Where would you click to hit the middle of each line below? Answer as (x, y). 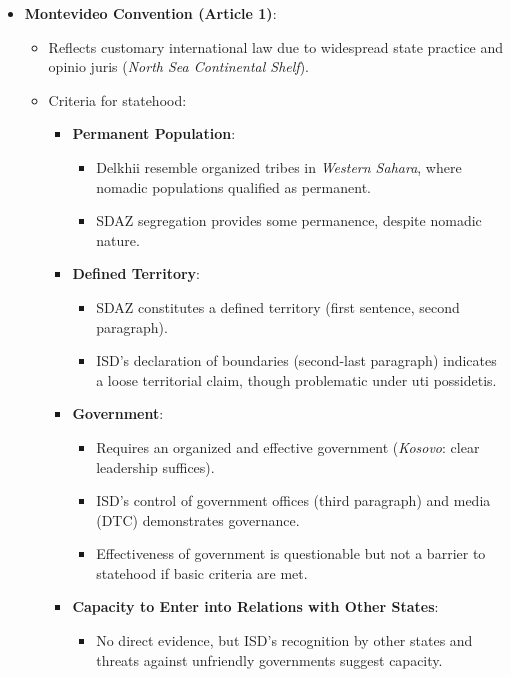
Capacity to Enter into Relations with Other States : (255, 606)
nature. (118, 239)
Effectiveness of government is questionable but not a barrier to (291, 553)
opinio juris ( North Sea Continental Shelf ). (178, 66)
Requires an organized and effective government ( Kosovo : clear (288, 446)
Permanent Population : (154, 133)
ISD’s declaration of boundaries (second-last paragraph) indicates (296, 360)
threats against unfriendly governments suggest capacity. (269, 659)
